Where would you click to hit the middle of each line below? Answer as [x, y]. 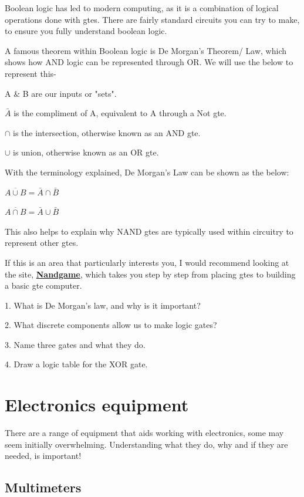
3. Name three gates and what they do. [75, 344]
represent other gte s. [42, 243]
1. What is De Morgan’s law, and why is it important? [103, 305]
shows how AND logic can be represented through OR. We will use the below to [149, 62]
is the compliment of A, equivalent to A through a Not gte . [120, 113]
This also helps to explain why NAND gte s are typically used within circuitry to [149, 231]
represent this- [31, 73]
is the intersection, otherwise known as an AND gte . [107, 132]
